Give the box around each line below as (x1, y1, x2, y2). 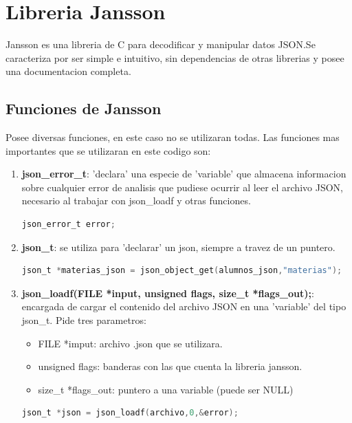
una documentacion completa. (5, 64, 131, 78)
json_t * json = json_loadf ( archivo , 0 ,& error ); (21, 408, 239, 418)
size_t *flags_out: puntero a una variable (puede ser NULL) (38, 382, 294, 396)
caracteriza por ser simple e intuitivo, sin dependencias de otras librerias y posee (5, 50, 344, 65)
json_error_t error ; (21, 219, 115, 230)
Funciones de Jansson (5, 98, 162, 119)
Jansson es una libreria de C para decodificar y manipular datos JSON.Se (5, 37, 316, 52)
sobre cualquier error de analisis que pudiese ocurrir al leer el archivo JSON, (21, 180, 343, 194)
